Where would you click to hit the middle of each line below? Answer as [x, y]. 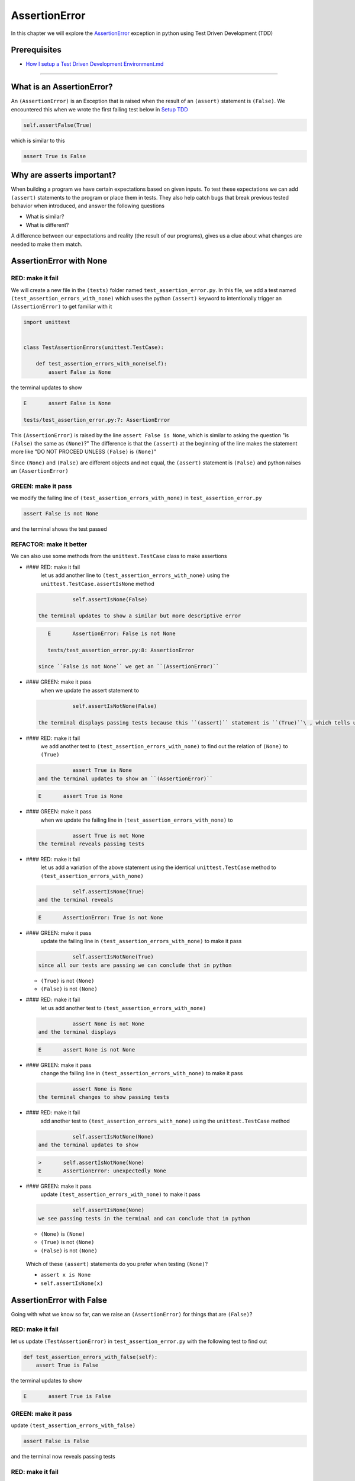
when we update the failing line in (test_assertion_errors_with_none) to [137, 820]
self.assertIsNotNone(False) [114, 706]
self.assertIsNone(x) [72, 1283]
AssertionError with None [59, 261]
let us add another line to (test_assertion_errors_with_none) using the [135, 575]
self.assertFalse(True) [58, 125]
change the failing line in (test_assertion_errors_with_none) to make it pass [142, 1073]
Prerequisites [36, 50]
